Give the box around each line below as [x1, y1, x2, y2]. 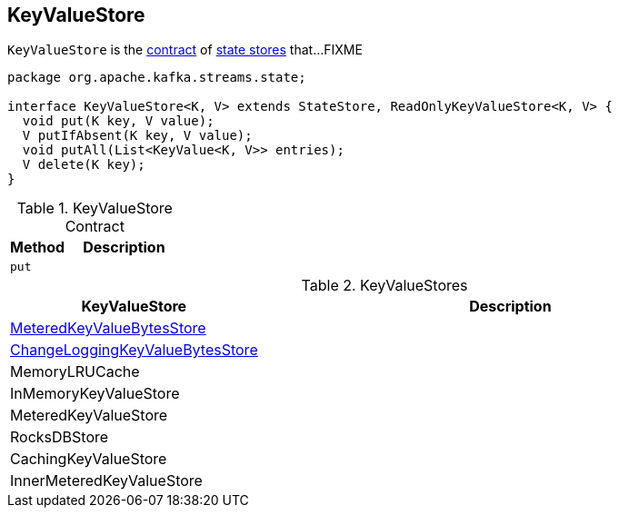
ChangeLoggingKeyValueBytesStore [10, 341, 258, 360]
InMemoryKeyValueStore [10, 384, 180, 403]
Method [10, 238, 65, 257]
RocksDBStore [10, 428, 109, 447]
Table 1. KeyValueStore [16, 199, 173, 218]
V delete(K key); [22, 157, 145, 173]
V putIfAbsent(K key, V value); [22, 128, 253, 144]
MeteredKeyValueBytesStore [10, 319, 206, 338]
